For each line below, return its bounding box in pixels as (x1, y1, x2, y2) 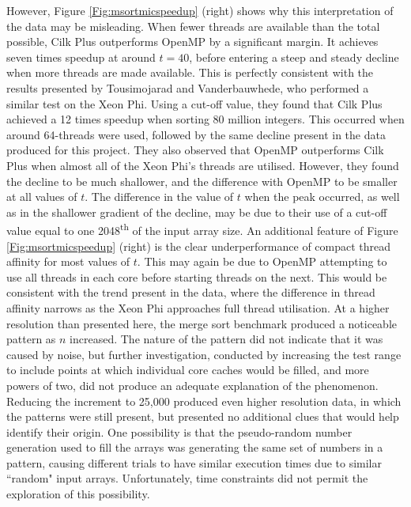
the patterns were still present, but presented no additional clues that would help (6, 408, 399, 425)
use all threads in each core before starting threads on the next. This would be (6, 268, 387, 285)
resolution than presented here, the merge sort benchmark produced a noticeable (6, 315, 398, 331)
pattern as (6, 331, 56, 347)
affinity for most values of (6, 253, 130, 270)
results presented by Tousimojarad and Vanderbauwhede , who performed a (6, 79, 369, 96)
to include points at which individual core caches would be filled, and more (6, 361, 369, 378)
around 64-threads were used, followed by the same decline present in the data (6, 126, 386, 142)
